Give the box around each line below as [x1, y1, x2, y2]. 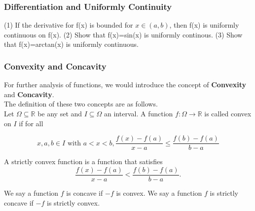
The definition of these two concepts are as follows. [4, 99, 158, 109]
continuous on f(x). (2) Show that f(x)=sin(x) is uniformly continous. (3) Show [4, 29, 243, 39]
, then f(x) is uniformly [169, 20, 239, 30]
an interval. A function [104, 108, 173, 118]
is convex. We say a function [116, 187, 202, 198]
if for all [19, 118, 43, 128]
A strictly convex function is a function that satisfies [4, 156, 163, 167]
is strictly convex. [46, 197, 100, 208]
